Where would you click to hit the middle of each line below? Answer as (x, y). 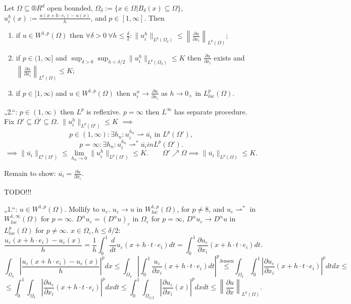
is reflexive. (104, 111)
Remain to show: (30, 173)
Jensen (227, 261)
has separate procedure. (211, 111)
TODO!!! (18, 191)
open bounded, (70, 8)
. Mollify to (82, 208)
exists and (229, 57)
